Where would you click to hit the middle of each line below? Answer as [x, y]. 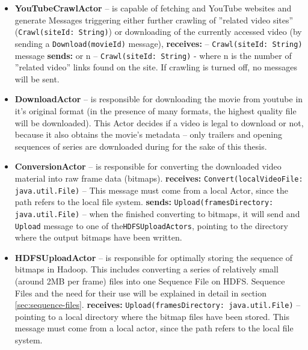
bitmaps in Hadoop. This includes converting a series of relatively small [146, 269]
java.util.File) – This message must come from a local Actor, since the [152, 190]
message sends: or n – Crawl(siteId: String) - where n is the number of [153, 55]
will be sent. [37, 78]
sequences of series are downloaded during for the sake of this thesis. [141, 146]
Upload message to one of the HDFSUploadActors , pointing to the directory [151, 225]
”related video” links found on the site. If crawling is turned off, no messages [156, 67]
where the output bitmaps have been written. [98, 237]
